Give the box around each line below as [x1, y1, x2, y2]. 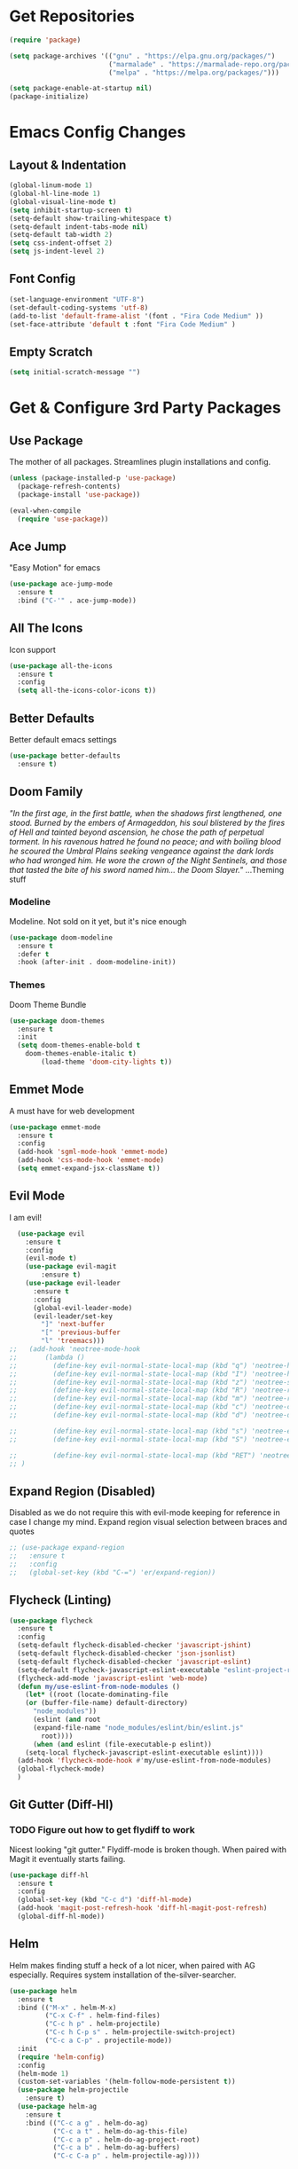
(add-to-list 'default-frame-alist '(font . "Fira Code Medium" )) [9, 311, 264, 320]
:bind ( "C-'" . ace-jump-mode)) [17, 596, 137, 605]
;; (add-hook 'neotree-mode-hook [9, 1345, 141, 1354]
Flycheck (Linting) [9, 1592, 113, 1607]
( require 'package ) [9, 35, 82, 44]
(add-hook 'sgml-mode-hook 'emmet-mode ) [17, 1147, 169, 1157]
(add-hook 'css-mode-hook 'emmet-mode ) [17, 1156, 165, 1165]
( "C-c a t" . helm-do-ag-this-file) [52, 2126, 189, 2135]
